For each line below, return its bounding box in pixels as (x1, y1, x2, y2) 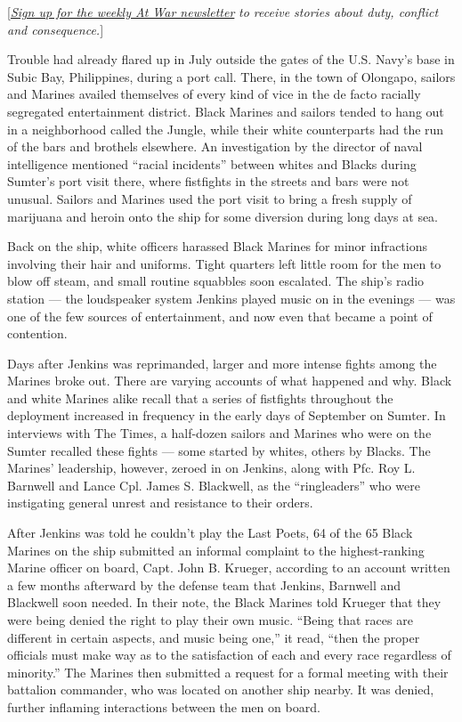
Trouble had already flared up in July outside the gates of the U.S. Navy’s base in (7, 50, 455, 69)
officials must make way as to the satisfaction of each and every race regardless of (7, 645, 451, 664)
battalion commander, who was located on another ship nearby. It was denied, (7, 680, 434, 699)
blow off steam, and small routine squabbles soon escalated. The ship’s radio (7, 272, 425, 290)
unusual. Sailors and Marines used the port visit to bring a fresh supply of (7, 189, 412, 207)
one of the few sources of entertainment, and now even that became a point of (7, 306, 433, 325)
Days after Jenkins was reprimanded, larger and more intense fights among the (7, 353, 437, 372)
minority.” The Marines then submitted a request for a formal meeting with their (7, 662, 449, 681)
